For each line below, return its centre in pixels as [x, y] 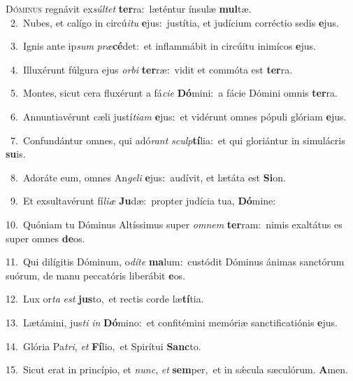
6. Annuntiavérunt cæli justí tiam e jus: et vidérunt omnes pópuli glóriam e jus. [178, 116]
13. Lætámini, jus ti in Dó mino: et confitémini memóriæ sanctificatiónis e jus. [172, 322]
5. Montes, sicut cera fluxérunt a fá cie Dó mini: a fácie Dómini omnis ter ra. [174, 93]
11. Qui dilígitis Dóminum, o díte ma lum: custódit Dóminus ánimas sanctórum [175, 262]
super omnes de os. [45, 238]
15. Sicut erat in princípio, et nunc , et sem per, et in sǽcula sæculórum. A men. [177, 369]
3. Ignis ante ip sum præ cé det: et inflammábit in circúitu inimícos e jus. [163, 46]
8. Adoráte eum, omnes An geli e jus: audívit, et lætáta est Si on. [148, 177]
